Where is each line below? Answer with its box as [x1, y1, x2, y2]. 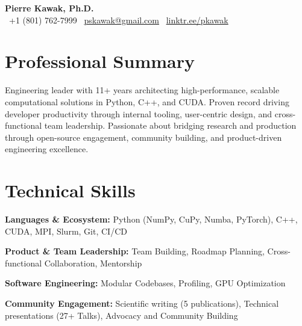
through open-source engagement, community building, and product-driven [5, 131, 282, 143]
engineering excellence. [5, 143, 89, 155]
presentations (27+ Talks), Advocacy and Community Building [5, 309, 238, 321]
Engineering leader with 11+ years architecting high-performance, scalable [5, 84, 280, 96]
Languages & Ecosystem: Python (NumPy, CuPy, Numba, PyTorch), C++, [5, 213, 298, 225]
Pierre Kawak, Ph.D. [5, 2, 94, 14]
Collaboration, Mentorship [44, 256, 142, 269]
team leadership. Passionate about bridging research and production [44, 119, 297, 132]
